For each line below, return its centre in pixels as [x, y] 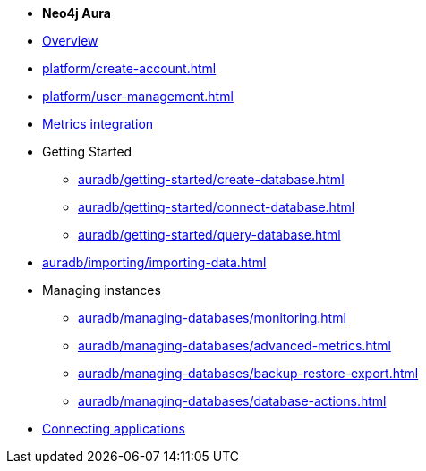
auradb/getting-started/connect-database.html [217, 207]
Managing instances [102, 290]
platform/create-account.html [129, 68]
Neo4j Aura [77, 13]
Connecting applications [114, 429]
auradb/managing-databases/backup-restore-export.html [248, 373]
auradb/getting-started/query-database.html [209, 235]
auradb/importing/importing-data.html [154, 262]
